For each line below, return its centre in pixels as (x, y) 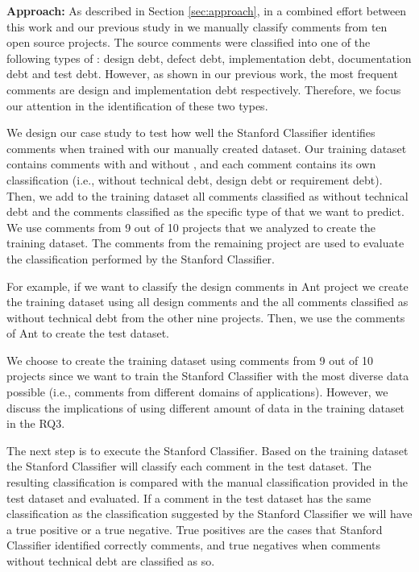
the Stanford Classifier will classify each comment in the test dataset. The (189, 466)
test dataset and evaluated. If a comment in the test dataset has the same (189, 497)
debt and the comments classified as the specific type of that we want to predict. (205, 211)
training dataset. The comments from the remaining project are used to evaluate (205, 243)
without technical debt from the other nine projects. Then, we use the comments (206, 317)
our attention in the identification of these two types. (137, 105)
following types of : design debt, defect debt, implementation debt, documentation (209, 58)
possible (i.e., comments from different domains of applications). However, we (197, 392)
